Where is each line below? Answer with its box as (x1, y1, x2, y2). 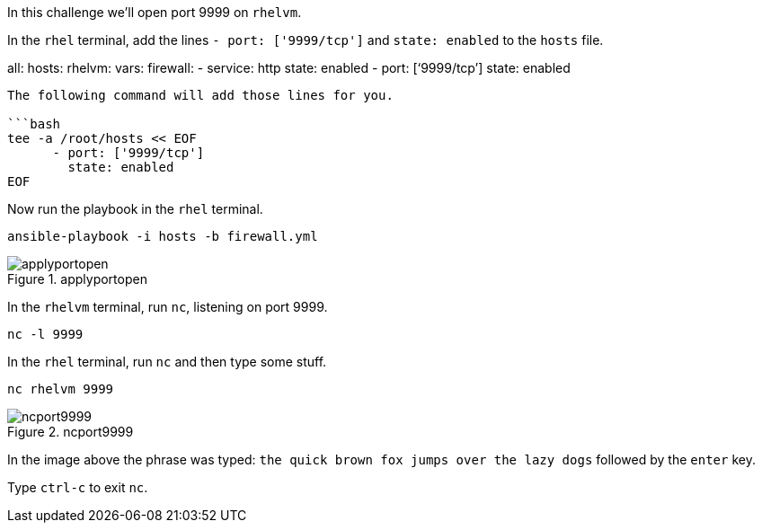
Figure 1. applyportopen (7, 271, 147, 287)
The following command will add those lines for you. (7, 88, 394, 102)
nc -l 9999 (7, 327, 84, 341)
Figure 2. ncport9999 (7, 424, 134, 439)
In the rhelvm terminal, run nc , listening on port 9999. (7, 299, 328, 314)
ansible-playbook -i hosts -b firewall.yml (7, 229, 318, 243)
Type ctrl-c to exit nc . (7, 480, 148, 495)
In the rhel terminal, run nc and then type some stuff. (7, 354, 327, 369)
